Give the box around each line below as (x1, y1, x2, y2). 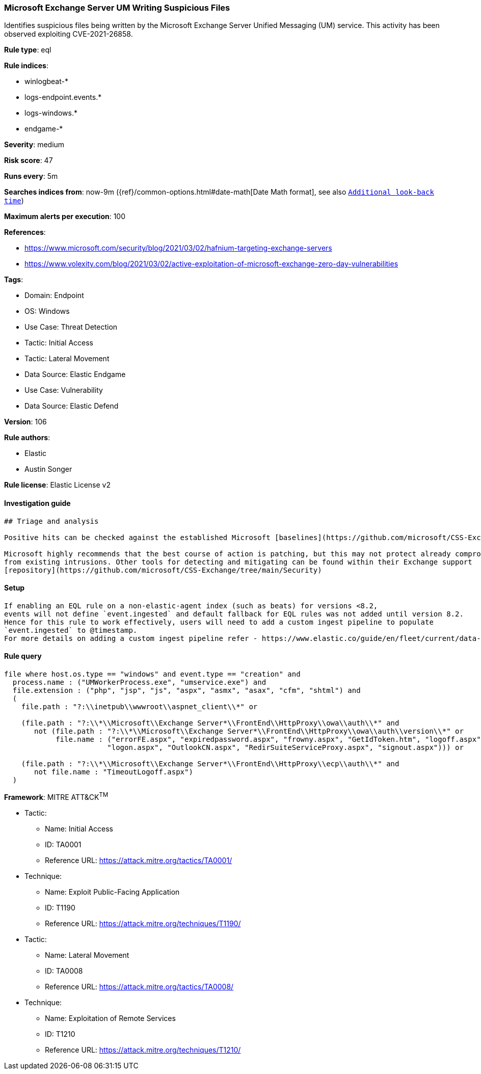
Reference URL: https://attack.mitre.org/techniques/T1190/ (45, 919, 241, 928)
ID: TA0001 (45, 840, 82, 849)
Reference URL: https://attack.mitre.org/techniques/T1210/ (45, 1045, 241, 1054)
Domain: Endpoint (24, 291, 84, 300)
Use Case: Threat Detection (24, 323, 118, 332)
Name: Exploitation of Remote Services (45, 1013, 176, 1023)
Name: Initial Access (45, 824, 113, 833)
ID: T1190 (45, 903, 75, 912)
